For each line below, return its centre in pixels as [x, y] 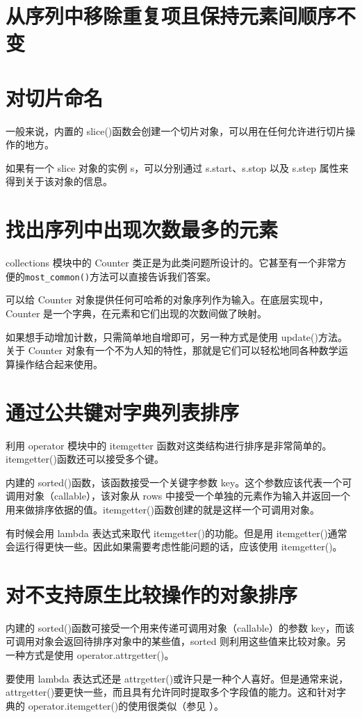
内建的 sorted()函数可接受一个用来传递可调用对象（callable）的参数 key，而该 [180, 627]
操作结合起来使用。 [59, 364]
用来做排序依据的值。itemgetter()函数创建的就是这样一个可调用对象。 [163, 509]
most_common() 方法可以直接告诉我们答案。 [121, 276]
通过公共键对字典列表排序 [123, 412]
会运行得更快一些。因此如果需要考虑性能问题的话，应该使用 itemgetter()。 [174, 547]
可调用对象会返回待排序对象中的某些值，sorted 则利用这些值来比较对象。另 [176, 641]
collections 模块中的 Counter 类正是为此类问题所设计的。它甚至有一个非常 [171, 263]
